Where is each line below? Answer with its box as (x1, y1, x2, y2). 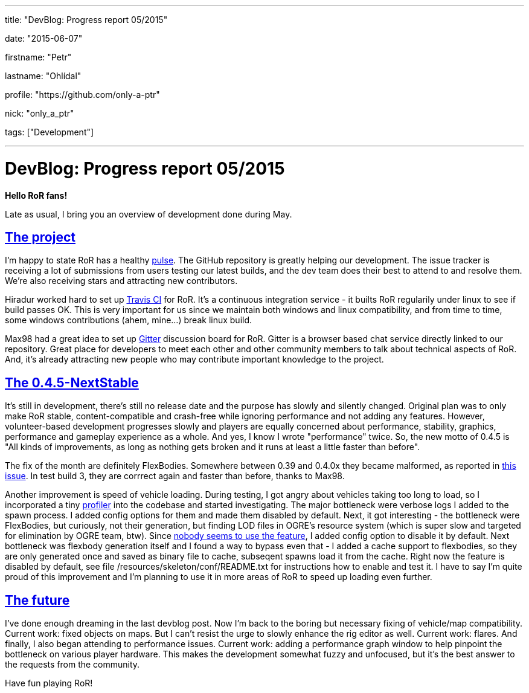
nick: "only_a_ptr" (5, 108, 74, 118)
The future (5, 592, 70, 608)
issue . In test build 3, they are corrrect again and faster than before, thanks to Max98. (5, 471, 345, 482)
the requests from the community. (5, 659, 140, 670)
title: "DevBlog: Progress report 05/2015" (5, 15, 168, 25)
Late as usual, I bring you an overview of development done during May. (5, 208, 292, 219)
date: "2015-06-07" (5, 33, 83, 44)
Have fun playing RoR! (5, 678, 93, 689)
